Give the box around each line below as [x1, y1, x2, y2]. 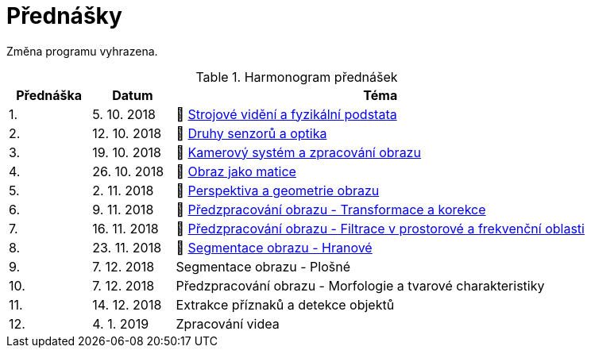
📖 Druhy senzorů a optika [176, 125, 327, 141]
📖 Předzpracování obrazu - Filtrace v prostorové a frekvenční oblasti [176, 220, 585, 237]
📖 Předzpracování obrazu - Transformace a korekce [176, 201, 486, 217]
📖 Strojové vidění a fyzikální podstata [176, 106, 397, 122]
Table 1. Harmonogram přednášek [195, 68, 398, 85]
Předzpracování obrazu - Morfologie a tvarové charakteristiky [176, 277, 545, 294]
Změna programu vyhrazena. [6, 44, 158, 58]
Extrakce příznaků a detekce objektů [176, 296, 395, 313]
